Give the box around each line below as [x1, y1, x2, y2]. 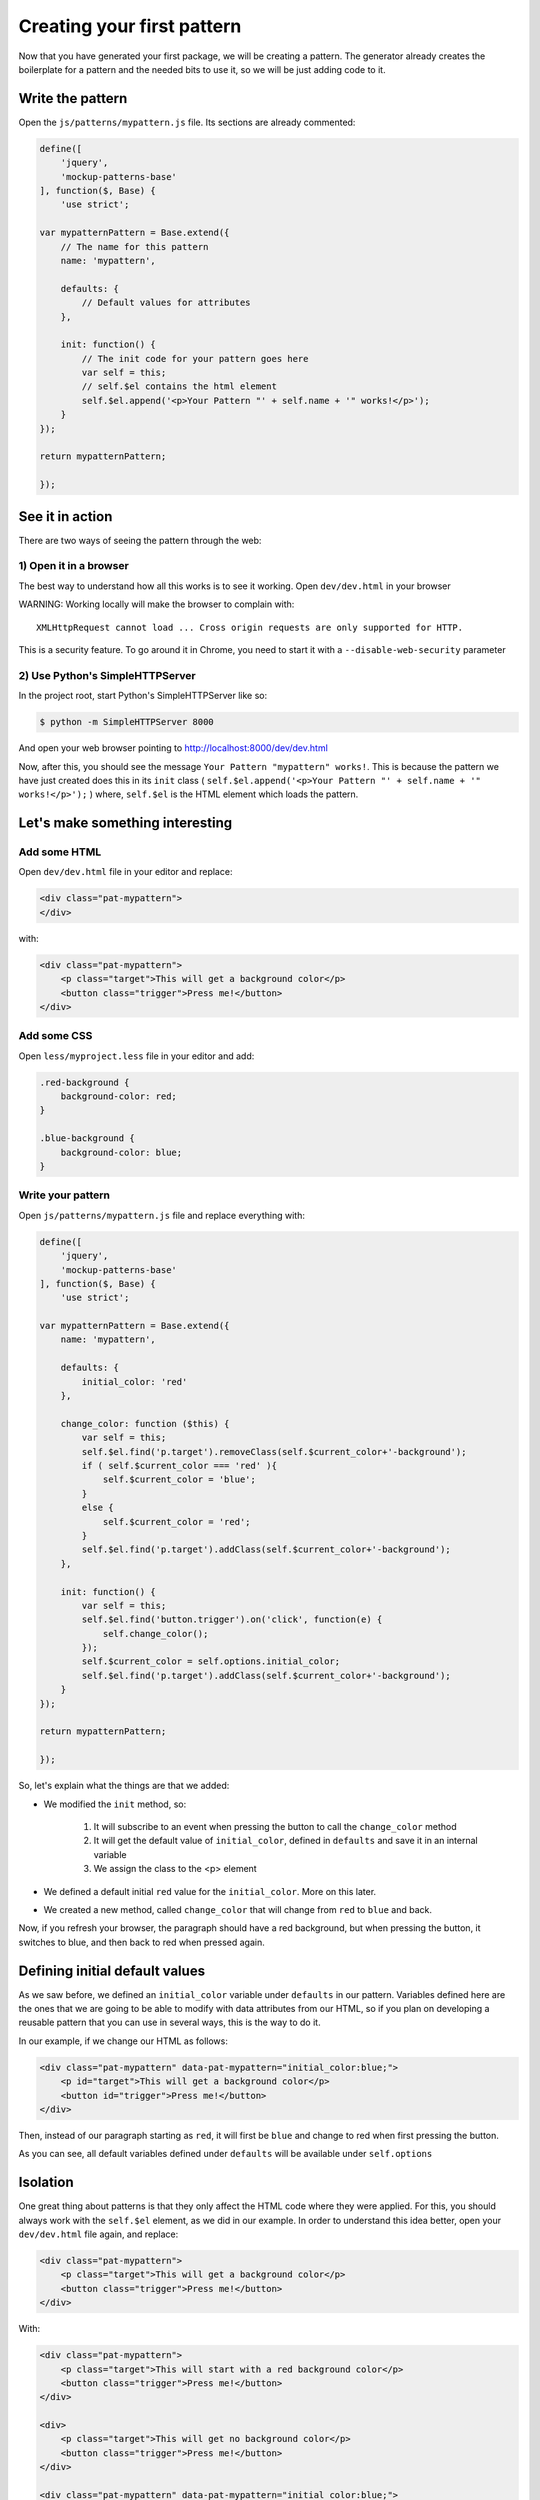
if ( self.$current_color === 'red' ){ [81, 1460, 277, 1471]
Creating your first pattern [18, 15, 242, 37]
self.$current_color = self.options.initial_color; [81, 1656, 341, 1667]
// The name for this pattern [60, 241, 209, 252]
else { [81, 1502, 114, 1514]
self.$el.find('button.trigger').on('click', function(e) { [81, 1614, 383, 1625]
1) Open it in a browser [18, 559, 129, 573]
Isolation [18, 2174, 74, 2191]
